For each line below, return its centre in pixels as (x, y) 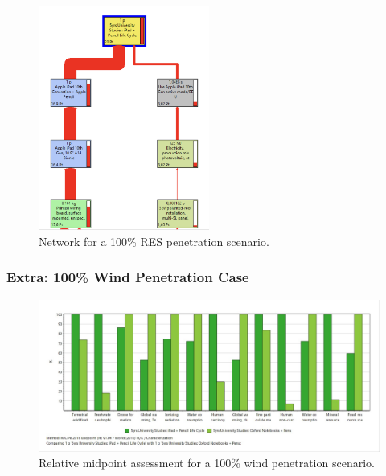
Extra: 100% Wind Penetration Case (128, 277)
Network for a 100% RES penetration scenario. (154, 241)
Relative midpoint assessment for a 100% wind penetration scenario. (207, 463)
